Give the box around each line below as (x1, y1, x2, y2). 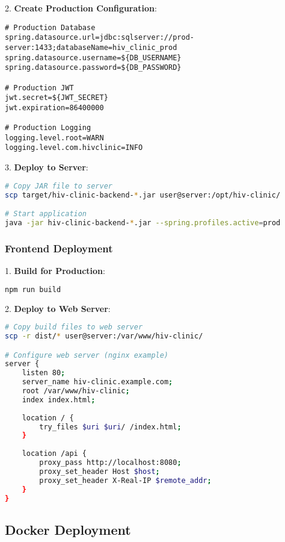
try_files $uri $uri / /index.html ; (39, 422, 182, 431)
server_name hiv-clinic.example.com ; (22, 378, 173, 387)
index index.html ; (22, 395, 96, 404)
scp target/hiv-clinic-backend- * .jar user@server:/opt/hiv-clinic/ (5, 190, 281, 199)
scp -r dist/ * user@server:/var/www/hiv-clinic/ (5, 332, 203, 341)
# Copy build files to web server (5, 323, 143, 332)
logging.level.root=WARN (5, 133, 104, 142)
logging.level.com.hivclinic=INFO (5, 143, 143, 152)
